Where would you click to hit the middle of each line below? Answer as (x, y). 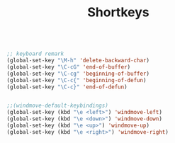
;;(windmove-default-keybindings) (58, 106)
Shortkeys (118, 12)
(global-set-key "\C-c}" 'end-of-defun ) (67, 87)
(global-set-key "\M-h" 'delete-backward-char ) (78, 61)
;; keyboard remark (35, 54)
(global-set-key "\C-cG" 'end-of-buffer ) (69, 67)
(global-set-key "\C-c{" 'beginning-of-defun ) (77, 80)
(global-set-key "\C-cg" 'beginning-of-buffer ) (78, 74)
